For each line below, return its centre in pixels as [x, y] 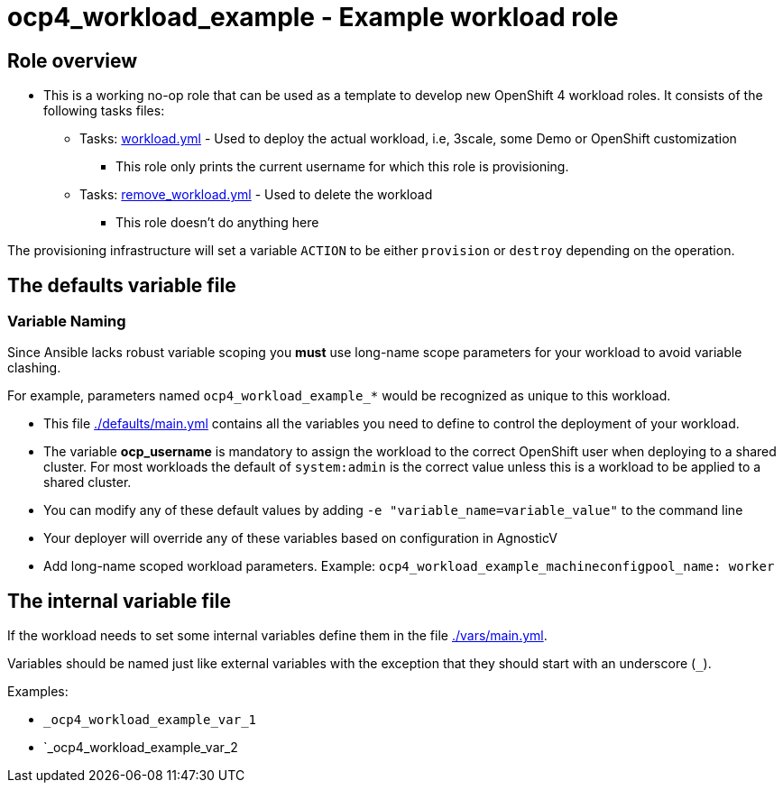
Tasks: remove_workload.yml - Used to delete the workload [256, 195]
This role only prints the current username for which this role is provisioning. [342, 167]
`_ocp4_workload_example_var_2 [141, 748]
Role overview [73, 60]
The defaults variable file [122, 285]
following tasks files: [104, 111]
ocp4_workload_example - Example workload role [313, 17]
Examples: [38, 692]
